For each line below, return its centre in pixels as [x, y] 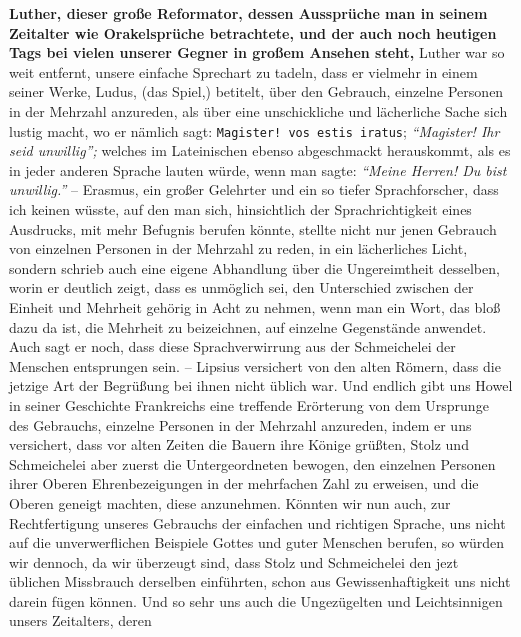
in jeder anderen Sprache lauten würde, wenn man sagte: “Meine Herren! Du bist [258, 169]
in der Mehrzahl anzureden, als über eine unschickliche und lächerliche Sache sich [258, 110]
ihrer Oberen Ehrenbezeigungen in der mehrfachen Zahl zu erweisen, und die [244, 483]
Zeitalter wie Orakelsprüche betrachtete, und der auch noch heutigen [253, 32]
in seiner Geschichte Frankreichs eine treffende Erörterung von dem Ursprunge [249, 404]
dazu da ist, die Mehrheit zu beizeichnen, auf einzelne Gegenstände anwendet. [248, 326]
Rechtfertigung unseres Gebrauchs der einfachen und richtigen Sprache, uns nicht [257, 522]
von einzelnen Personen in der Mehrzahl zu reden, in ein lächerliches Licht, [238, 248]
